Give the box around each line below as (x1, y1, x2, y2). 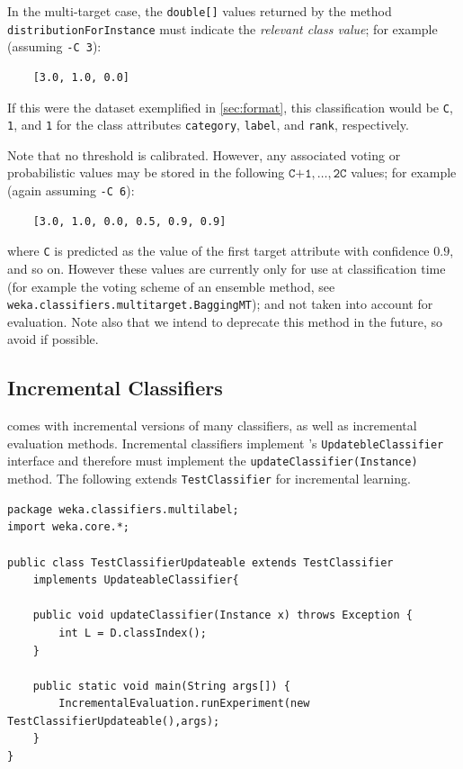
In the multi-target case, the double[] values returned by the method (7, 2, 392, 20)
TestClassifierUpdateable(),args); (7, 714, 220, 728)
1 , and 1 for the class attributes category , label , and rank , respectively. (7, 115, 409, 134)
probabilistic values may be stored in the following (7, 163, 285, 182)
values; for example (351, 163, 457, 182)
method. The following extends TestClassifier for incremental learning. (7, 469, 411, 488)
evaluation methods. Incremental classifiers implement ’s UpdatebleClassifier (7, 433, 444, 452)
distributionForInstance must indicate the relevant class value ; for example (7, 19, 438, 38)
